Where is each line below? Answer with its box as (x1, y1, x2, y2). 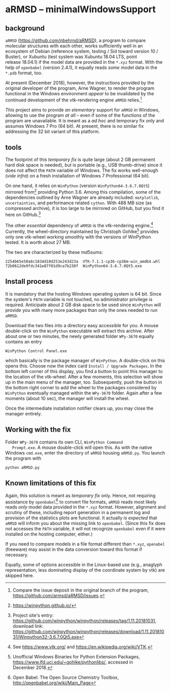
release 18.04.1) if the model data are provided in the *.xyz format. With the (5, 59, 163, 65)
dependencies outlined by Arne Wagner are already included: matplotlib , (5, 195, 159, 201)
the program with (5, 455, 42, 461)
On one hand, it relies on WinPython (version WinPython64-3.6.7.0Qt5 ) (5, 182, 150, 189)
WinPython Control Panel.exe (5, 348, 67, 354)
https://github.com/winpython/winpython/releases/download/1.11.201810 (12, 628, 164, 635)
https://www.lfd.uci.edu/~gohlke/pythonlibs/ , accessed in (12, 659, 133, 666)
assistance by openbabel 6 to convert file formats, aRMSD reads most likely (5, 498, 157, 505)
